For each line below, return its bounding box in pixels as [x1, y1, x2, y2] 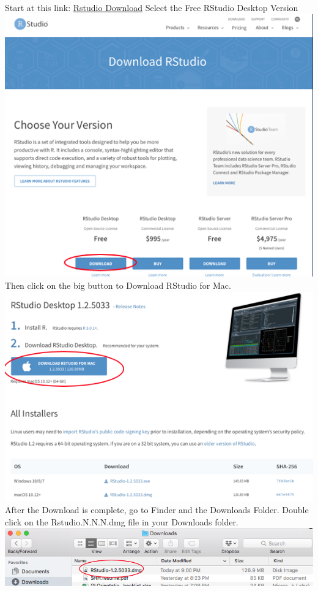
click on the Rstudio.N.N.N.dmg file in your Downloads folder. [5, 515, 239, 528]
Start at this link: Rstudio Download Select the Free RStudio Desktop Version [5, 1, 298, 13]
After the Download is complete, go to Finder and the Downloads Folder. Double [5, 503, 309, 516]
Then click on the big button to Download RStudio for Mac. [5, 278, 231, 291]
